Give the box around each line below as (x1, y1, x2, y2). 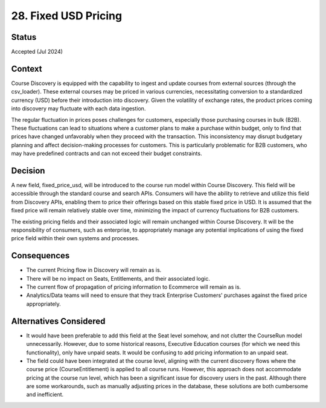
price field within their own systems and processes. (11, 235, 139, 242)
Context (11, 63, 42, 74)
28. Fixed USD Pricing (11, 9, 123, 22)
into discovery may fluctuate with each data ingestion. (11, 105, 146, 112)
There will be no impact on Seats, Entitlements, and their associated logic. (26, 275, 211, 282)
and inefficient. (26, 391, 64, 398)
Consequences (11, 250, 70, 261)
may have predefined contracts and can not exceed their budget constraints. (11, 150, 202, 157)
